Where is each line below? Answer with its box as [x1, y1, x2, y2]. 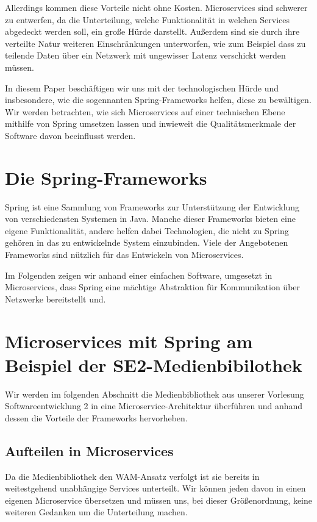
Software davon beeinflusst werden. [5, 129, 136, 141]
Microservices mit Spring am [5, 328, 253, 353]
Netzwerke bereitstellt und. [5, 292, 106, 305]
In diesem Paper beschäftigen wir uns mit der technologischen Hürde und [5, 81, 279, 94]
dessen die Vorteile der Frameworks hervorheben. [5, 411, 188, 424]
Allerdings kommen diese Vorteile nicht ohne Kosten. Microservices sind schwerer [5, 1, 308, 13]
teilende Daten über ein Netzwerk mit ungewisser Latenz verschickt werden [5, 49, 286, 62]
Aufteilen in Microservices [5, 441, 174, 460]
